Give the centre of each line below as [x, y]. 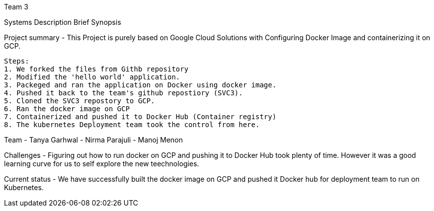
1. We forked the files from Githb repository [96, 69]
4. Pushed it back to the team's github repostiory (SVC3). [124, 93]
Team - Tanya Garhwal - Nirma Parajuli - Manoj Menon [93, 140]
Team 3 [16, 7]
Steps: [17, 61]
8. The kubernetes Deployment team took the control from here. [132, 125]
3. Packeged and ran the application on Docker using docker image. [140, 85]
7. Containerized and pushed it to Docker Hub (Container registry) [140, 117]
